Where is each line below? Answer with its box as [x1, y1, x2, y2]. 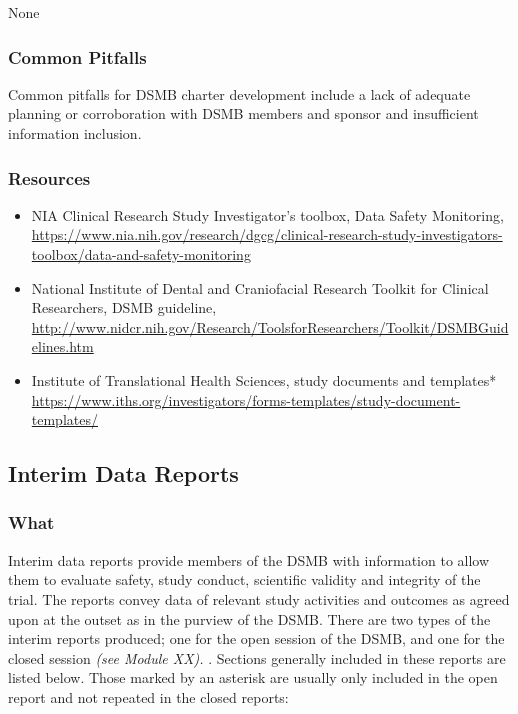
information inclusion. [8, 123, 142, 143]
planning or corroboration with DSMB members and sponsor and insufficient [8, 103, 479, 124]
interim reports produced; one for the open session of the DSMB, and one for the [8, 628, 505, 649]
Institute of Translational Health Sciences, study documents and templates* [31, 369, 497, 390]
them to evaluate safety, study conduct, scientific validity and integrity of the [8, 569, 481, 590]
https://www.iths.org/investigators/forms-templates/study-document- [31, 389, 461, 410]
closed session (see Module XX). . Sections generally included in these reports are [8, 647, 506, 668]
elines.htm [31, 336, 94, 357]
